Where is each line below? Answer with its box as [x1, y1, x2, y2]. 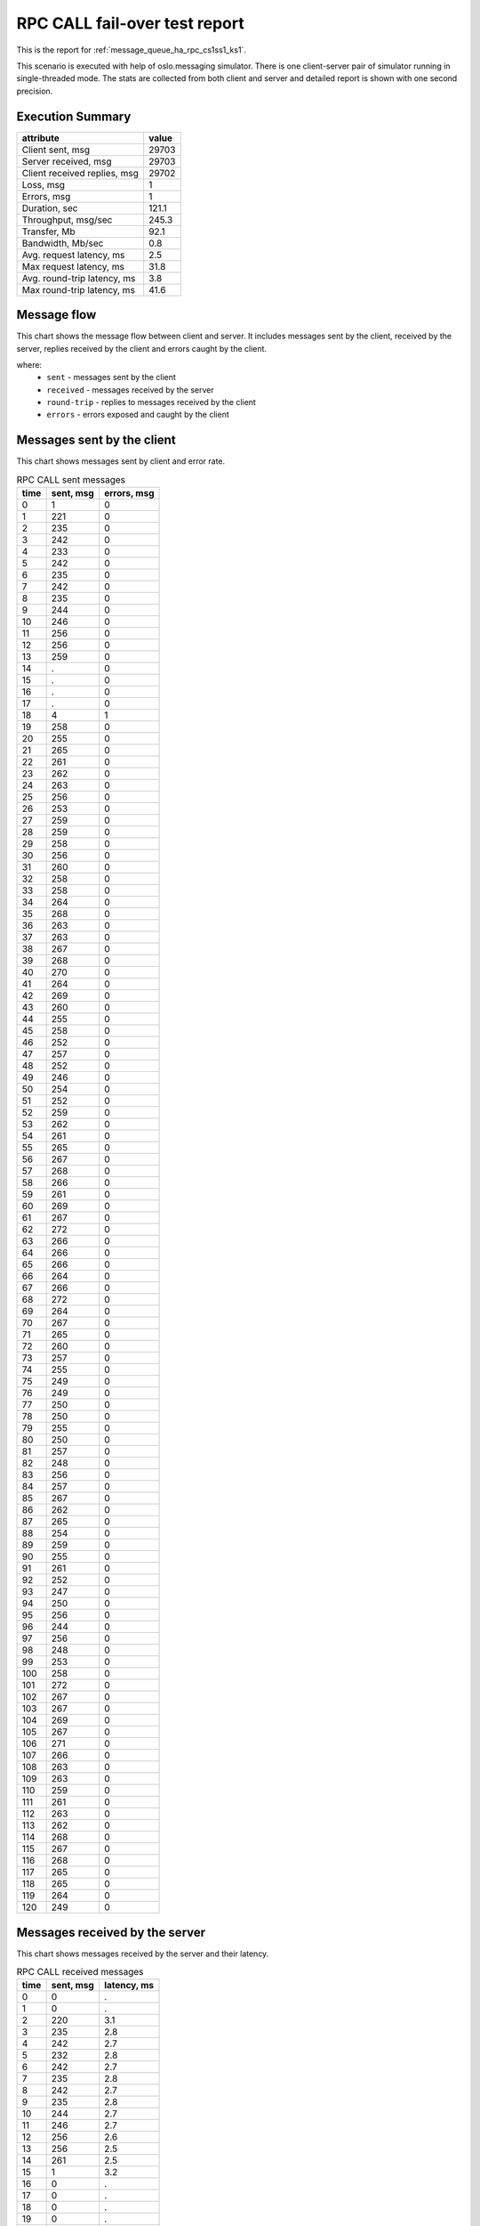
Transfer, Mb [21, 225, 76, 238]
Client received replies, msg [21, 167, 140, 179]
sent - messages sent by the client [46, 372, 177, 383]
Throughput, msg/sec [21, 214, 113, 226]
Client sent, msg [21, 143, 91, 156]
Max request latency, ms [21, 260, 124, 272]
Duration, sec [21, 201, 78, 214]
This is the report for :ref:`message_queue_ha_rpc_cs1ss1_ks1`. [16, 45, 246, 55]
